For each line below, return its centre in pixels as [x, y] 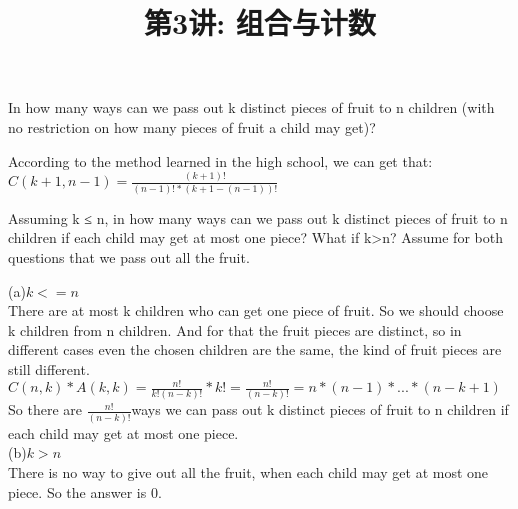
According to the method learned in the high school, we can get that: [220, 160]
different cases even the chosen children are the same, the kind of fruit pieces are [255, 349]
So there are [45, 409]
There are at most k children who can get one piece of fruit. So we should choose [256, 310]
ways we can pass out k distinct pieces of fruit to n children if [320, 409]
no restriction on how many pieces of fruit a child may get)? [192, 126]
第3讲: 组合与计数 [260, 22]
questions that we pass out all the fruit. [129, 257]
